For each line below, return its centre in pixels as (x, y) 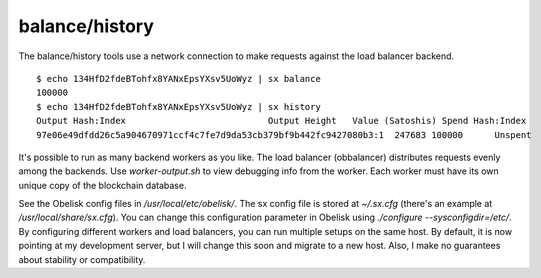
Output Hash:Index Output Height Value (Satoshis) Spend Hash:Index (281, 121)
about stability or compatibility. (82, 259)
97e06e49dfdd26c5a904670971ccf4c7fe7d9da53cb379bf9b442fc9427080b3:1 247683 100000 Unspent (284, 134)
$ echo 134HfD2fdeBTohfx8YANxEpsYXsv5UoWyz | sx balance (179, 78)
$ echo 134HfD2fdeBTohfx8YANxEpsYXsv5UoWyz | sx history (179, 106)
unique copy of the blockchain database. (102, 185)
